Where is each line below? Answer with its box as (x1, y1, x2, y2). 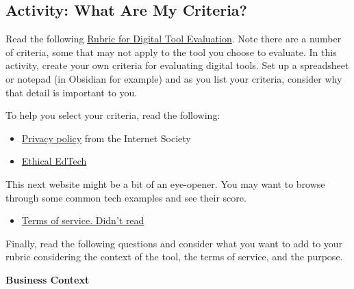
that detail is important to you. (5, 85, 138, 99)
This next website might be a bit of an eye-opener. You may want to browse (5, 176, 325, 191)
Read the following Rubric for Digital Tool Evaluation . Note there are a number (5, 31, 342, 46)
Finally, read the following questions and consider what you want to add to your (5, 236, 343, 250)
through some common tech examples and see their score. (5, 190, 246, 204)
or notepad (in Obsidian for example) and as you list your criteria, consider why (5, 71, 342, 85)
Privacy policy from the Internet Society (21, 130, 191, 145)
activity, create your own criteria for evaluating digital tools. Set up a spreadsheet (5, 58, 349, 72)
